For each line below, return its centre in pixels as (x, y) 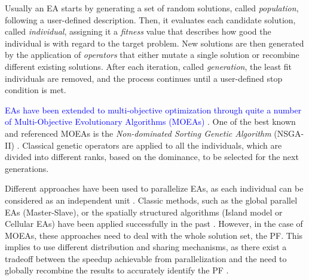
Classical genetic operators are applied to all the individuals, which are (152, 145)
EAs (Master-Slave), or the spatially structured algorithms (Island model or (144, 212)
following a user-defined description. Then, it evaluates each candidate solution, (150, 19)
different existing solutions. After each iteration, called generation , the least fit (149, 66)
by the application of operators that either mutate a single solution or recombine (152, 55)
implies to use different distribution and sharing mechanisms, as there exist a (146, 247)
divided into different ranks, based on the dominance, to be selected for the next (152, 157)
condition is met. (36, 90)
